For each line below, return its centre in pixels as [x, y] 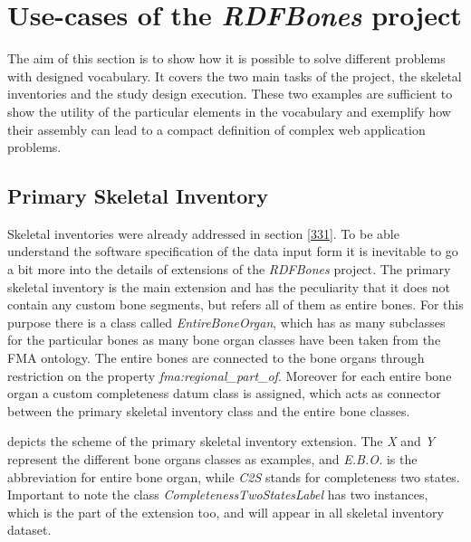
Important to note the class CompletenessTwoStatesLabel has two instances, [218, 494]
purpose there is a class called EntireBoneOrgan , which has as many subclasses [226, 322]
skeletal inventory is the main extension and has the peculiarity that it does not [229, 286]
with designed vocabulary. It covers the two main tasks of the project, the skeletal [235, 76]
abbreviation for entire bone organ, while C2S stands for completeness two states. [234, 476]
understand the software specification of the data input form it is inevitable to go [233, 251]
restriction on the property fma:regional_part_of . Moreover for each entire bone [230, 375]
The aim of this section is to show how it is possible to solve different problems [226, 58]
